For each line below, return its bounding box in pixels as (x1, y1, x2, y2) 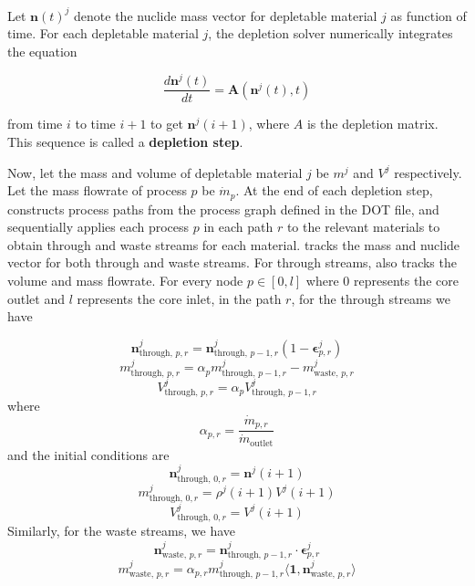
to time (75, 114, 116, 133)
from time (7, 114, 63, 133)
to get (150, 114, 183, 133)
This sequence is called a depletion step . (7, 132, 243, 152)
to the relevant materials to (286, 217, 440, 236)
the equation (7, 41, 77, 60)
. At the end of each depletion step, (235, 181, 433, 200)
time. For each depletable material (7, 24, 199, 43)
